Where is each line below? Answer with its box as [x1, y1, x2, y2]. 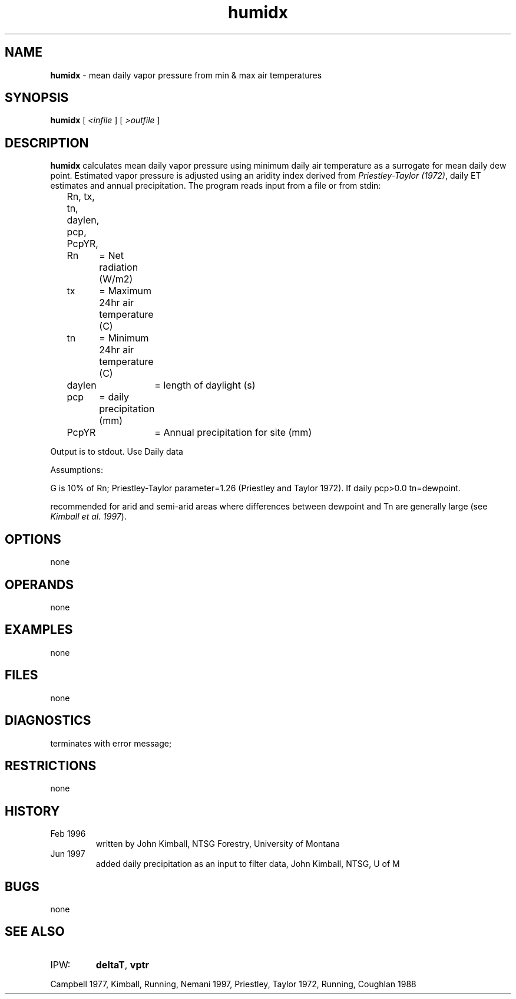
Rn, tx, [67, 190, 95, 203]
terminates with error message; [50, 738, 172, 748]
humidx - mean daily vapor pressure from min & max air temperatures [50, 70, 322, 80]
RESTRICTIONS [5, 758, 97, 773]
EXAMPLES [5, 622, 73, 637]
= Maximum [99, 285, 151, 297]
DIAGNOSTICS [5, 713, 91, 728]
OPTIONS [5, 531, 61, 547]
